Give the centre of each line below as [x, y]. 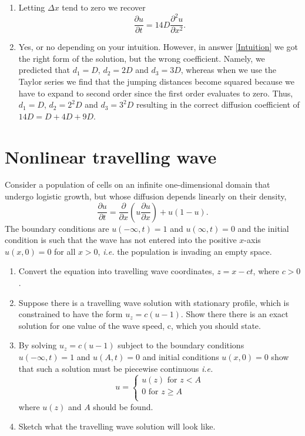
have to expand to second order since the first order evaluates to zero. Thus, [156, 93]
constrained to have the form [71, 314]
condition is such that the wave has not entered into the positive [121, 240]
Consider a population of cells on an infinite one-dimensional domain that [138, 184]
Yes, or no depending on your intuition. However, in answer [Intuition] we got [158, 47]
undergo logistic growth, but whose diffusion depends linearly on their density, [146, 196]
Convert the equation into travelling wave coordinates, [116, 271]
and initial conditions [181, 356]
